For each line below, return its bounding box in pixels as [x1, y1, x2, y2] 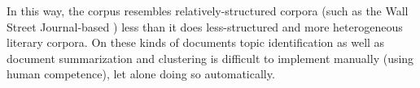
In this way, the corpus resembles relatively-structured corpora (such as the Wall [7, 2, 409, 19]
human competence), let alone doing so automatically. [7, 65, 275, 82]
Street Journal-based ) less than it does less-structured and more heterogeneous [7, 18, 403, 35]
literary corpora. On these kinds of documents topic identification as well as [7, 34, 385, 51]
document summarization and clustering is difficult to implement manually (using [7, 49, 414, 66]
